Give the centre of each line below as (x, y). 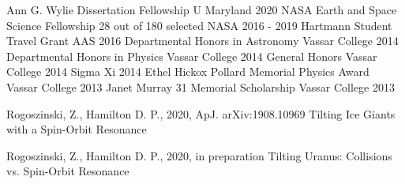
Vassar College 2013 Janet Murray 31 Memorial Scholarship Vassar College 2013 (201, 86)
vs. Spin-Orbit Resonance (68, 171)
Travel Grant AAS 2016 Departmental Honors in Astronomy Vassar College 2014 (202, 41)
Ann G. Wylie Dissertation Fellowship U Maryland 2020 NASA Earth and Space (202, 9)
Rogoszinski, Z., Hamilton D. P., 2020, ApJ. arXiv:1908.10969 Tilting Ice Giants (201, 113)
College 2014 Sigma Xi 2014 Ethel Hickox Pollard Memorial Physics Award (188, 71)
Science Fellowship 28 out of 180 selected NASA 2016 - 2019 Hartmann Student (199, 25)
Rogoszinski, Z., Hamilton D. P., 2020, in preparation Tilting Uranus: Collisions (199, 155)
